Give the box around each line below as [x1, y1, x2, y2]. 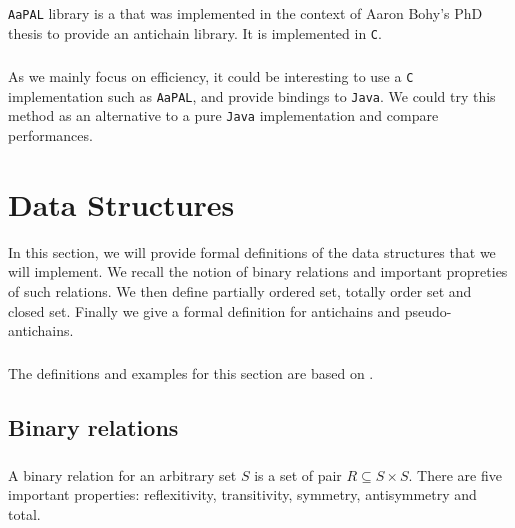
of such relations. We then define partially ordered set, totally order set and [8, 280, 472, 301]
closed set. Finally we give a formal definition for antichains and [8, 300, 401, 321]
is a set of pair [254, 464, 342, 485]
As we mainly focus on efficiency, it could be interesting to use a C [8, 66, 414, 87]
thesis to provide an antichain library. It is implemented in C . [8, 23, 382, 44]
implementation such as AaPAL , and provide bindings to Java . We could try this [8, 85, 496, 106]
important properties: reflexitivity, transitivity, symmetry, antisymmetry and [8, 484, 477, 505]
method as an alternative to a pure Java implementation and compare [8, 105, 439, 126]
